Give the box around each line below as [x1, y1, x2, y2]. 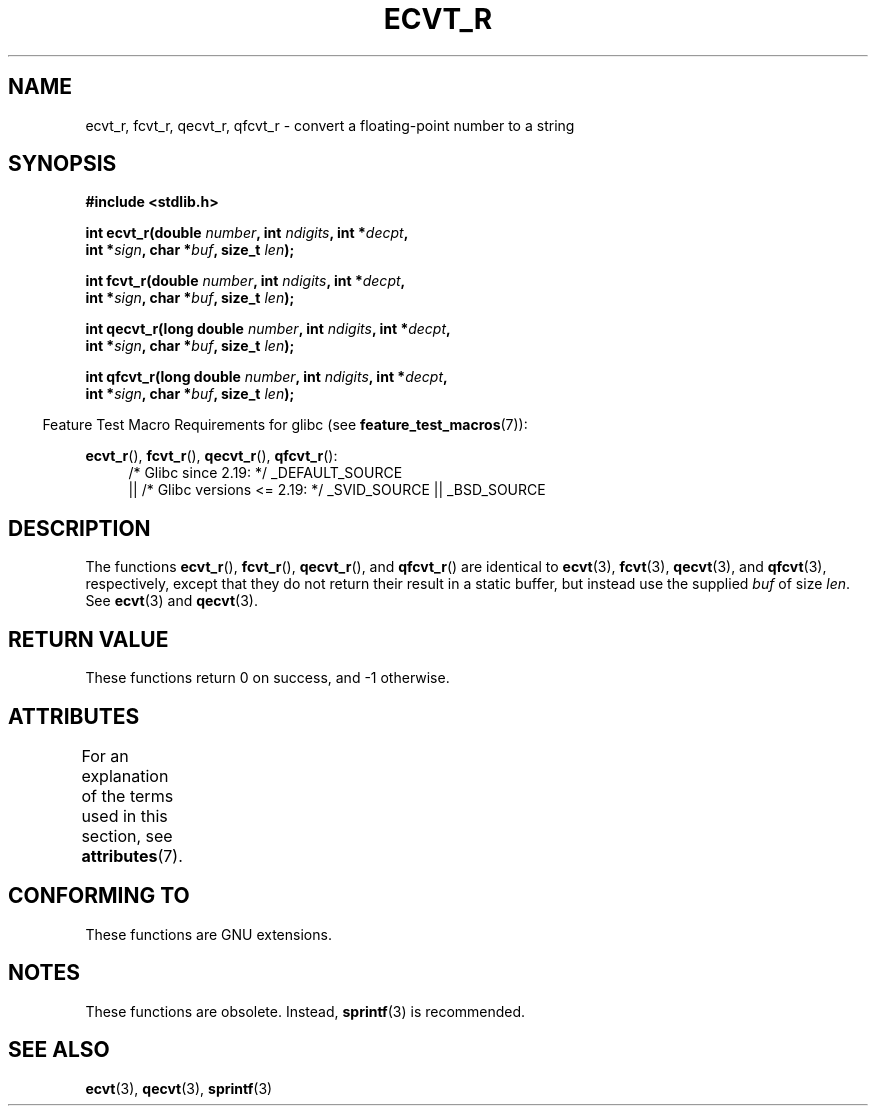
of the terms [81, 785, 174, 806]
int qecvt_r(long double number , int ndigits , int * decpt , [85, 320, 451, 338]
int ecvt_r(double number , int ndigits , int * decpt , [85, 224, 409, 242]
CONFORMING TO [8, 883, 190, 909]
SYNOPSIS [8, 151, 117, 177]
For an [81, 745, 129, 766]
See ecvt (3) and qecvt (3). [85, 592, 259, 610]
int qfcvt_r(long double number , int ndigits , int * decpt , [85, 368, 448, 386]
